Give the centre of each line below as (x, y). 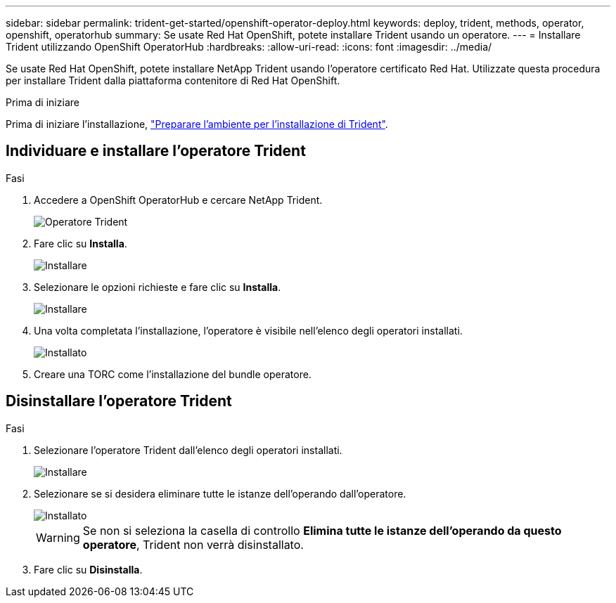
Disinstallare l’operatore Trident (119, 401)
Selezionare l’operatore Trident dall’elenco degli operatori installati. (188, 450)
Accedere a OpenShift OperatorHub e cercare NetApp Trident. (178, 200)
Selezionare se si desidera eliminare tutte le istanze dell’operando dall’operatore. (220, 493)
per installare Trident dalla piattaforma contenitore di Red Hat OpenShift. (173, 80)
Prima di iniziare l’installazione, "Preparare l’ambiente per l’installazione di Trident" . (197, 124)
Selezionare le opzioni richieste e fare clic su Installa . (158, 287)
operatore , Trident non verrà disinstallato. (193, 544)
